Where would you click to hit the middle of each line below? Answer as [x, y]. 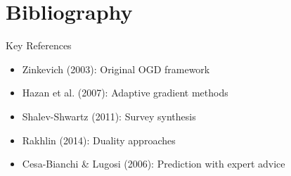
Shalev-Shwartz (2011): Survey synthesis [109, 116]
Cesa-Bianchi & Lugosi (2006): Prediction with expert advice [154, 164]
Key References [39, 45]
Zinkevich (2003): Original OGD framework [116, 69]
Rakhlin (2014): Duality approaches [99, 140]
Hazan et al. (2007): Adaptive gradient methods [125, 93]
